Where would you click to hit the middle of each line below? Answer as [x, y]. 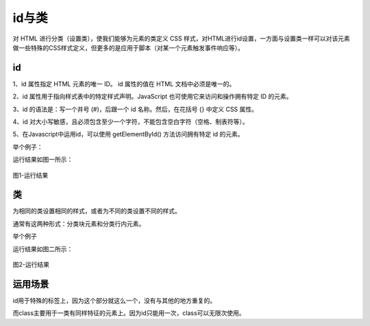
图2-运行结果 [31, 265]
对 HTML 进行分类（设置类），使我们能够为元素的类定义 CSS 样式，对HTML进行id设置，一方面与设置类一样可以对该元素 [181, 38]
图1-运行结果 [30, 175]
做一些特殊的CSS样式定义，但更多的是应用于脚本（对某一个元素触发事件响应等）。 [128, 47]
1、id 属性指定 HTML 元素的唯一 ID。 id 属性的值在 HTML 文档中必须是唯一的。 [124, 84]
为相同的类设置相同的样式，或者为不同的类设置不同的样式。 [97, 211]
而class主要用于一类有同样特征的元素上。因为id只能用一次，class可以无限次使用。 [129, 313]
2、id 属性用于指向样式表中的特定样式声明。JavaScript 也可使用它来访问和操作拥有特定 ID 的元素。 [152, 97]
